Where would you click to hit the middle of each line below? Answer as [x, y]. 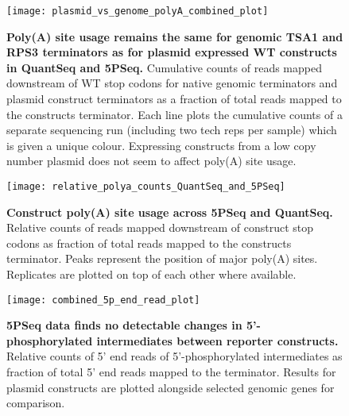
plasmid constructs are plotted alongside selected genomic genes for [171, 387]
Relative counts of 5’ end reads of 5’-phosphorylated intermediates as [174, 356]
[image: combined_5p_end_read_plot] [103, 300]
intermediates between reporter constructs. [217, 340]
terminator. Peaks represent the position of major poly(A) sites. [162, 258]
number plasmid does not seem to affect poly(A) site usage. [151, 161]
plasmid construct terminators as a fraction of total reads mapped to [174, 99]
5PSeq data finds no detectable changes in [124, 325]
